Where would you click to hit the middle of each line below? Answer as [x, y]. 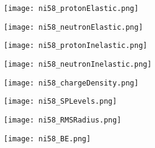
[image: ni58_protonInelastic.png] [76, 46]
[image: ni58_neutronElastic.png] [74, 27]
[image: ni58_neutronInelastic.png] [78, 64]
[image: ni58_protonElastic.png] [71, 8]
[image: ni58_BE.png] [47, 139]
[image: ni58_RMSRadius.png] [63, 120]
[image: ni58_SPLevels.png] [60, 102]
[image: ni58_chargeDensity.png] [71, 83]
